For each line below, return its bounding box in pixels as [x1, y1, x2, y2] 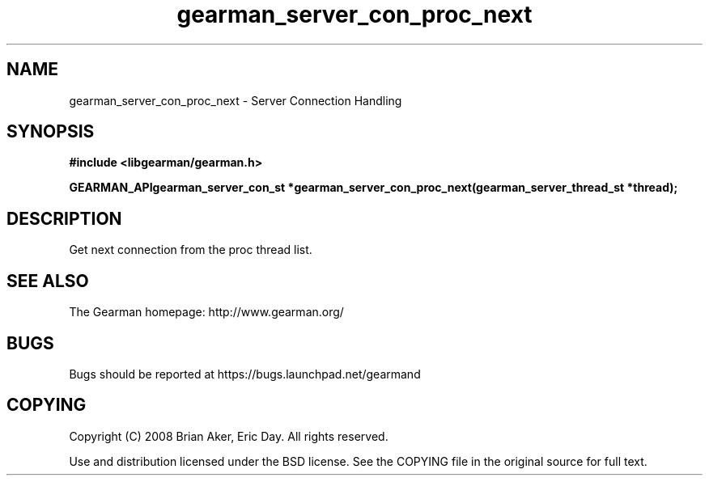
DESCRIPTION [6, 208, 122, 229]
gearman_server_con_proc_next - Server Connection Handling [69, 93, 402, 108]
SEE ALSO [6, 270, 89, 291]
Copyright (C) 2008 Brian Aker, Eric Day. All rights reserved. [69, 429, 388, 443]
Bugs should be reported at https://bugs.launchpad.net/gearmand [69, 366, 421, 381]
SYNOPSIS [6, 121, 95, 142]
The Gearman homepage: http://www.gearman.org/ [69, 305, 344, 319]
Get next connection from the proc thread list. [69, 243, 312, 257]
